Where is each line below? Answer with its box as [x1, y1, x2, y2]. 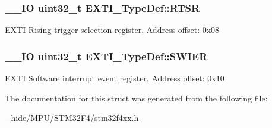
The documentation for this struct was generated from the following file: [5, 91, 268, 104]
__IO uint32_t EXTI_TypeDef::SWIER [5, 48, 208, 63]
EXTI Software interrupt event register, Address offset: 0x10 [5, 72, 224, 84]
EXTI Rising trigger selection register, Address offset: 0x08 [5, 24, 220, 36]
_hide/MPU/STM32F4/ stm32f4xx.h [5, 111, 139, 124]
